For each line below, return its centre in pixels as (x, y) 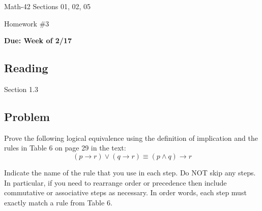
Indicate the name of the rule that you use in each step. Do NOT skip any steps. (130, 172)
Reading (26, 68)
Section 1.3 (21, 89)
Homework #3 (27, 23)
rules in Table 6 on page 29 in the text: (65, 148)
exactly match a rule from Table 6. (58, 202)
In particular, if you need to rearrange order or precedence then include (115, 182)
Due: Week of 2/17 (38, 40)
